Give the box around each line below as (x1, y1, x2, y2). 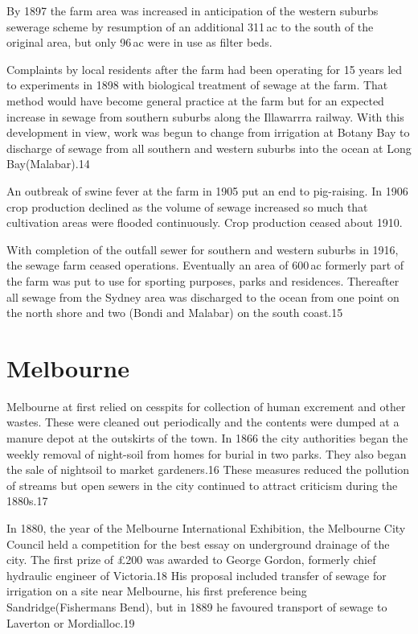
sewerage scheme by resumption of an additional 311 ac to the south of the (6, 18, 374, 35)
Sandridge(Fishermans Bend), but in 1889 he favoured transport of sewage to (6, 598, 387, 615)
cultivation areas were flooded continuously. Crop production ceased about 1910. (6, 214, 403, 231)
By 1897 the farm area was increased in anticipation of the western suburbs (6, 2, 379, 19)
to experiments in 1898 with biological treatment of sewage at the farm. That (6, 76, 388, 93)
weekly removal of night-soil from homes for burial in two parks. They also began (6, 445, 407, 462)
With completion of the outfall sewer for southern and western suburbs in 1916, (6, 241, 399, 257)
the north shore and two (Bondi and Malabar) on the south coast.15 (6, 304, 343, 321)
